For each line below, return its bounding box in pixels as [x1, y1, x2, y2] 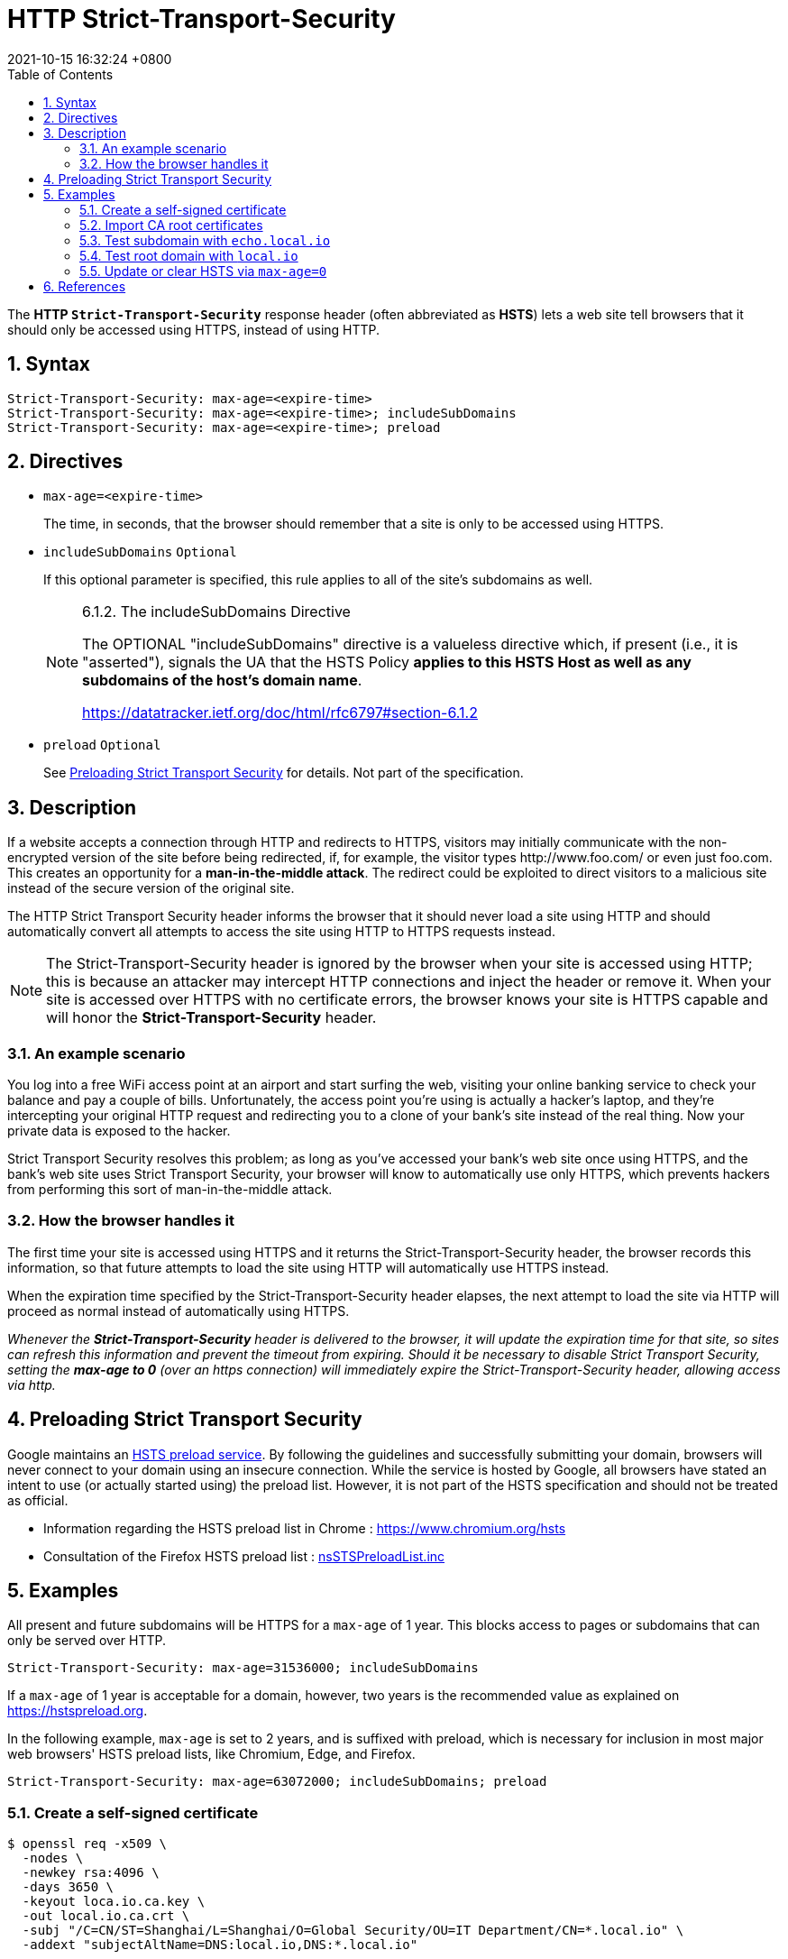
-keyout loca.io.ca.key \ [22, 1894, 206, 1909]
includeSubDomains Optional [43, 545, 237, 560]
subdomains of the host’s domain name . [82, 671, 362, 690]
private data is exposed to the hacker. [7, 1123, 231, 1139]
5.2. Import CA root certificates [79, 216, 263, 233]
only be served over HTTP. [7, 1632, 166, 1649]
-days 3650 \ [22, 1880, 115, 1895]
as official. [7, 1492, 69, 1508]
